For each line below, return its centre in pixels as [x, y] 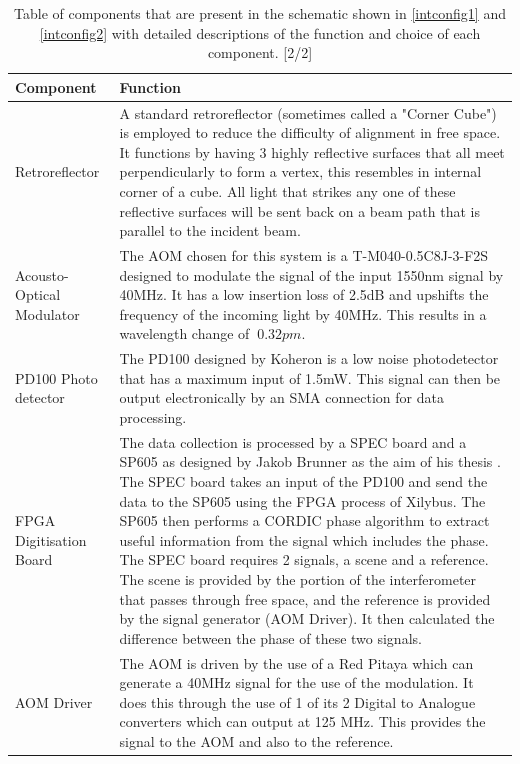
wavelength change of [184, 333]
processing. [153, 417]
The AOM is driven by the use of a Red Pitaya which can [296, 662]
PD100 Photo [56, 377]
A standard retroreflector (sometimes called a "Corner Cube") [308, 112]
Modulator [47, 313]
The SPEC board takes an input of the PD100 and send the [303, 481]
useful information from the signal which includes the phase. [304, 539]
